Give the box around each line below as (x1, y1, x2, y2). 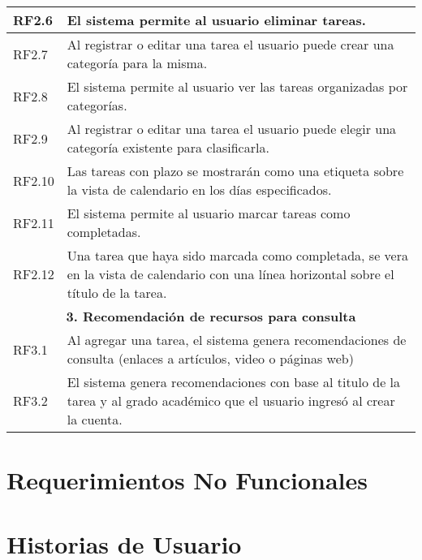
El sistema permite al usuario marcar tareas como (67, 204, 351, 222)
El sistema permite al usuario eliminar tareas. (67, 11, 366, 29)
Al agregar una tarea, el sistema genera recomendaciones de (67, 330, 407, 349)
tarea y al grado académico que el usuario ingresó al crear (67, 391, 395, 410)
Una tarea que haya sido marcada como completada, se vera (67, 246, 408, 265)
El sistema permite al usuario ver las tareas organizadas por (67, 77, 408, 96)
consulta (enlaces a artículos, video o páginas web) (67, 349, 354, 368)
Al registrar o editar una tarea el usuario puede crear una (67, 35, 394, 54)
